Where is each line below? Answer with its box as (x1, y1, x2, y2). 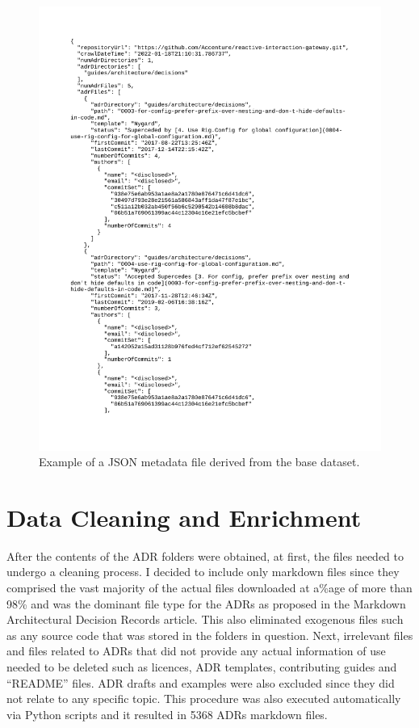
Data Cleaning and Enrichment (6, 500, 362, 533)
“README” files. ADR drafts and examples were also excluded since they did (6, 674, 395, 691)
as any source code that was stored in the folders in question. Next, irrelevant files (6, 626, 413, 643)
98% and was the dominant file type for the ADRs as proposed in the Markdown (6, 595, 406, 612)
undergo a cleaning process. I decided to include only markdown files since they (6, 563, 400, 580)
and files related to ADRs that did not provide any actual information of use (6, 642, 386, 659)
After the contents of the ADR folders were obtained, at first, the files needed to (6, 547, 404, 564)
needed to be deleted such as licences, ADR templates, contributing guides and (6, 659, 397, 675)
